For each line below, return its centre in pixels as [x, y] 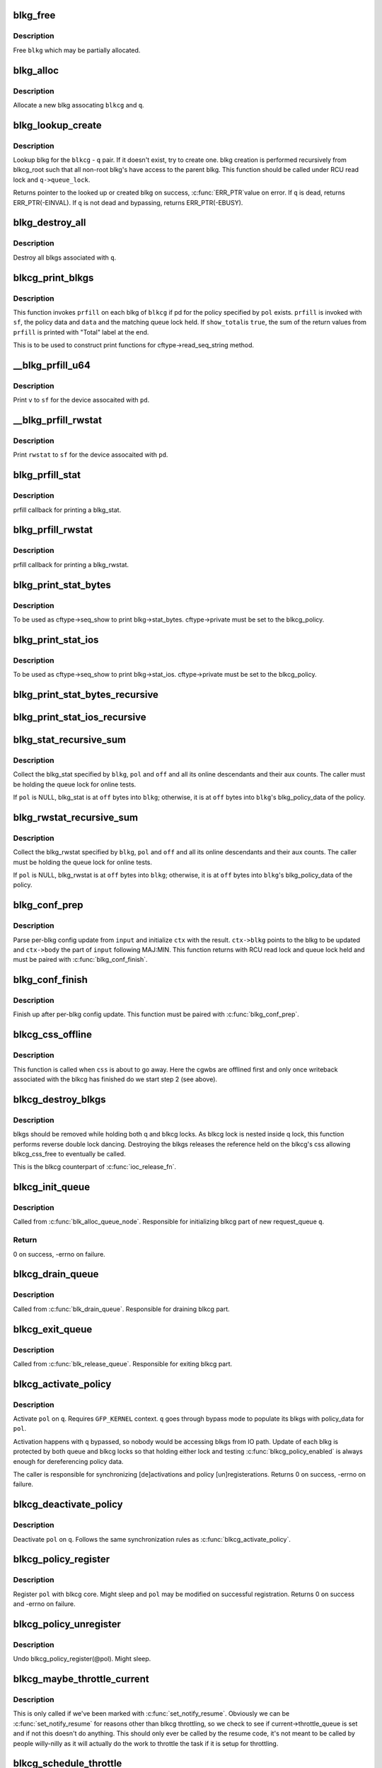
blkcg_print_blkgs [53, 278]
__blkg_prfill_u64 [52, 365]
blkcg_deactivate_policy [68, 1505]
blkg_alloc [36, 70]
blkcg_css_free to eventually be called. [70, 1153]
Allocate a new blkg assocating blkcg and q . [79, 105]
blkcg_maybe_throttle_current [81, 1679]
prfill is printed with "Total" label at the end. [81, 332]
